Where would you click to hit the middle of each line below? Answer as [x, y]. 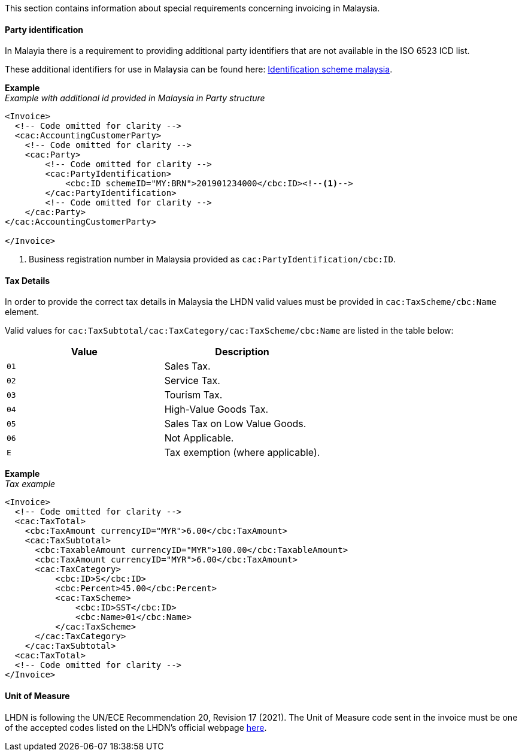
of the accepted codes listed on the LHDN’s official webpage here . [136, 727]
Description [242, 352]
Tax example [30, 484]
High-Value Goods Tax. [216, 409]
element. [22, 312]
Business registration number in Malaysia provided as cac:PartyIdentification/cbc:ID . [212, 259]
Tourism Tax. [193, 395]
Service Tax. [192, 381]
